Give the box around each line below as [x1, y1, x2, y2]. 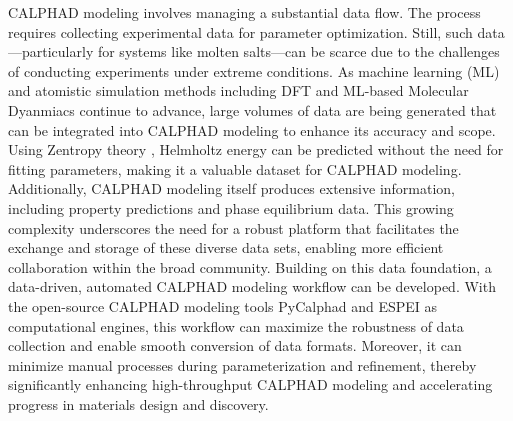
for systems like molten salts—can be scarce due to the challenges [97, 41, 500, 62]
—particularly [8, 41, 94, 62]
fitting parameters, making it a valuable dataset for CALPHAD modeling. [8, 158, 462, 179]
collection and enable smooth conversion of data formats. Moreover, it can [8, 335, 462, 356]
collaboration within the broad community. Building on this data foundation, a [8, 256, 492, 277]
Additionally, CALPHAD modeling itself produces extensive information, [8, 178, 456, 199]
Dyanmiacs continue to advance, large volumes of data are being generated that [8, 99, 497, 120]
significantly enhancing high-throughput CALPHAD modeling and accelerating [8, 374, 493, 395]
